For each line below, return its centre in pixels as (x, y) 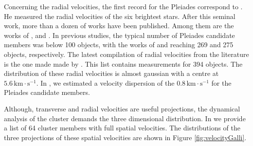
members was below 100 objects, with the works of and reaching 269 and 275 (119, 45)
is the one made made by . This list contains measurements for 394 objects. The (123, 64)
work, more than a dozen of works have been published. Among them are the (119, 26)
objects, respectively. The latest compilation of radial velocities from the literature (126, 54)
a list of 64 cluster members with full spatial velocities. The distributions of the (122, 128)
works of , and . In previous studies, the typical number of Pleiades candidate (119, 35)
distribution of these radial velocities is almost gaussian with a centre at (111, 73)
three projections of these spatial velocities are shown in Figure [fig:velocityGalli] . (125, 137)
